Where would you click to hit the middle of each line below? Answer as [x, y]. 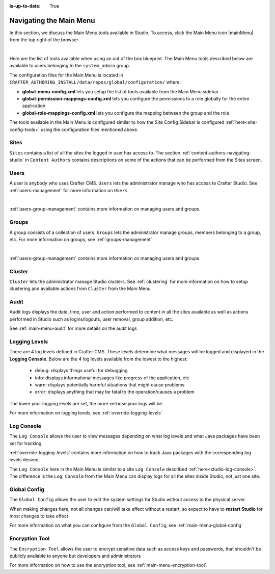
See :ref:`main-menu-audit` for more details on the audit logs [73, 328]
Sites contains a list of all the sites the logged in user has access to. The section [95, 152]
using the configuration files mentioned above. [89, 129]
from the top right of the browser [44, 40]
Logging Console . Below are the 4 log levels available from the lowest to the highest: [99, 359]
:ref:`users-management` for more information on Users [68, 190]
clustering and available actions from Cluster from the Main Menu [80, 289]
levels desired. [25, 460]
